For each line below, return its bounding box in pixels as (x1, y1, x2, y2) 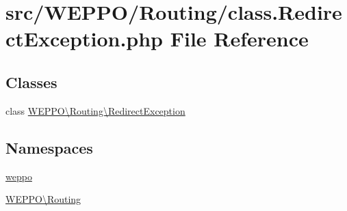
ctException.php (5, 25, 163, 53)
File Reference (170, 25, 309, 53)
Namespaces (5, 137, 93, 158)
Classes (5, 71, 57, 92)
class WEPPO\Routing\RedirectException (5, 103, 185, 117)
